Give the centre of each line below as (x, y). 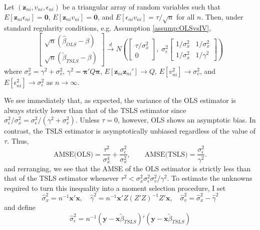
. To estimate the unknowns (210, 178)
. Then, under (222, 16)
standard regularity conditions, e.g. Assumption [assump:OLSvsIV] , (108, 28)
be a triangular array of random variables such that (141, 7)
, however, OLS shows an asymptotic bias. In (187, 120)
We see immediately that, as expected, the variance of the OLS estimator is (120, 100)
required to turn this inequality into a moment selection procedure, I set (115, 188)
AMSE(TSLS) (166, 154)
